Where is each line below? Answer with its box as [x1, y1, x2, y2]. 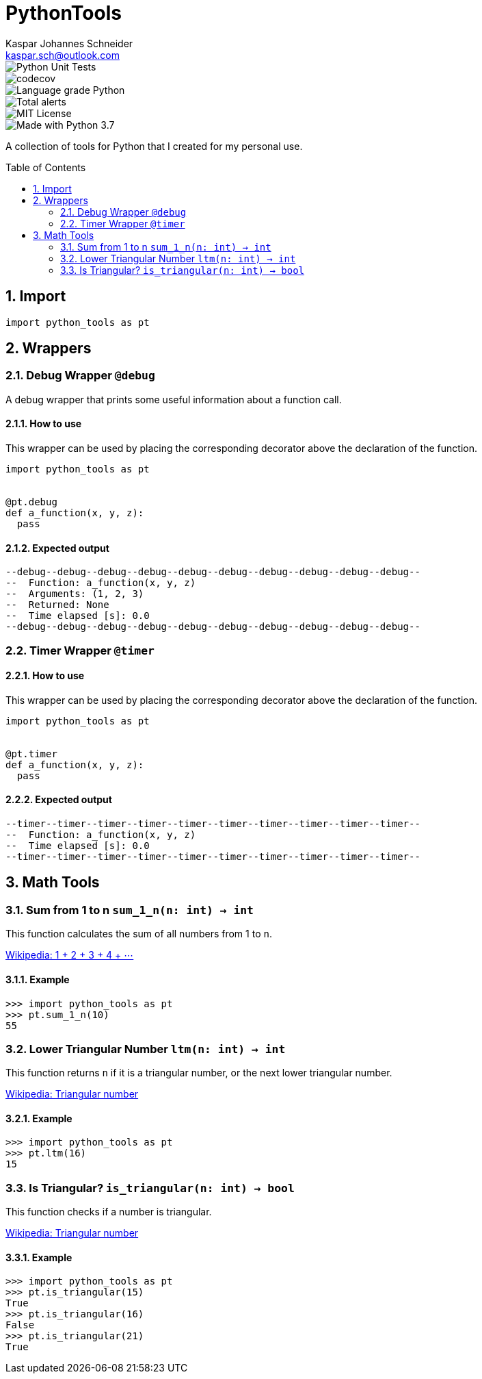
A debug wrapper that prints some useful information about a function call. [5, 393, 342, 405]
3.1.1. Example [5, 973, 70, 985]
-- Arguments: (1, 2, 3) [5, 588, 144, 600]
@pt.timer [5, 748, 57, 759]
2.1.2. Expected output [5, 542, 109, 554]
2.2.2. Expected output [5, 794, 112, 806]
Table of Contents [5, 161, 86, 173]
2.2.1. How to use [5, 670, 85, 682]
